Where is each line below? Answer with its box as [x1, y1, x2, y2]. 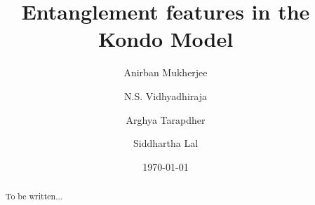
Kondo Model [98, 24, 234, 53]
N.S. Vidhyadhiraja [124, 88, 207, 103]
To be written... [5, 190, 63, 202]
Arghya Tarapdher [126, 112, 206, 127]
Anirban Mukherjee [123, 65, 208, 80]
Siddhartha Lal [133, 136, 199, 150]
